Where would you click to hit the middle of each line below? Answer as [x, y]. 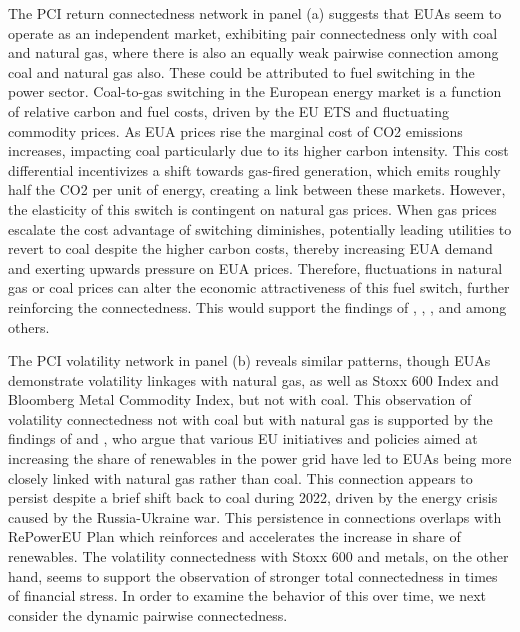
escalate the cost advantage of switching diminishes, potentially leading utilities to [260, 228]
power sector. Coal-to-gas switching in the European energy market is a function [255, 91]
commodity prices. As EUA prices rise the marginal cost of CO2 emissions [235, 130]
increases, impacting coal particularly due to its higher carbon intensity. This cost [258, 150]
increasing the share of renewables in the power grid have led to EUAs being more [260, 458]
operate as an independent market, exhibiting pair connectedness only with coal [253, 32]
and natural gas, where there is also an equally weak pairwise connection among [253, 52]
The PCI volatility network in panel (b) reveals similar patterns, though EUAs [249, 360]
